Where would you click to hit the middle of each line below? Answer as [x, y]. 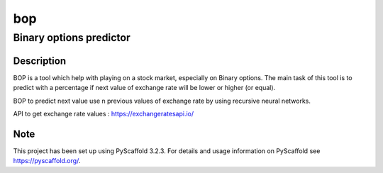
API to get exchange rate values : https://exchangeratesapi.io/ [104, 113]
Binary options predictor [72, 38]
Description [40, 61]
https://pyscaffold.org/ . [47, 161]
